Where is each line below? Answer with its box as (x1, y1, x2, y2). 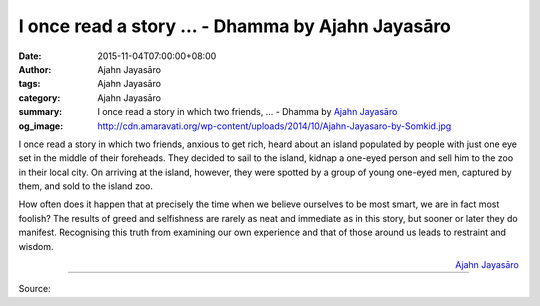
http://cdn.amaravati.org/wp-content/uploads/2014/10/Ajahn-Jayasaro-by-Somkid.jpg (97, 120, 452, 132)
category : (18, 91, 61, 104)
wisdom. (18, 240, 54, 252)
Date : (18, 50, 42, 62)
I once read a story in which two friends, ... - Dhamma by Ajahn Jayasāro (97, 106, 398, 118)
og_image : (18, 120, 64, 132)
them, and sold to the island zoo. (18, 180, 154, 192)
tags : (18, 78, 41, 90)
